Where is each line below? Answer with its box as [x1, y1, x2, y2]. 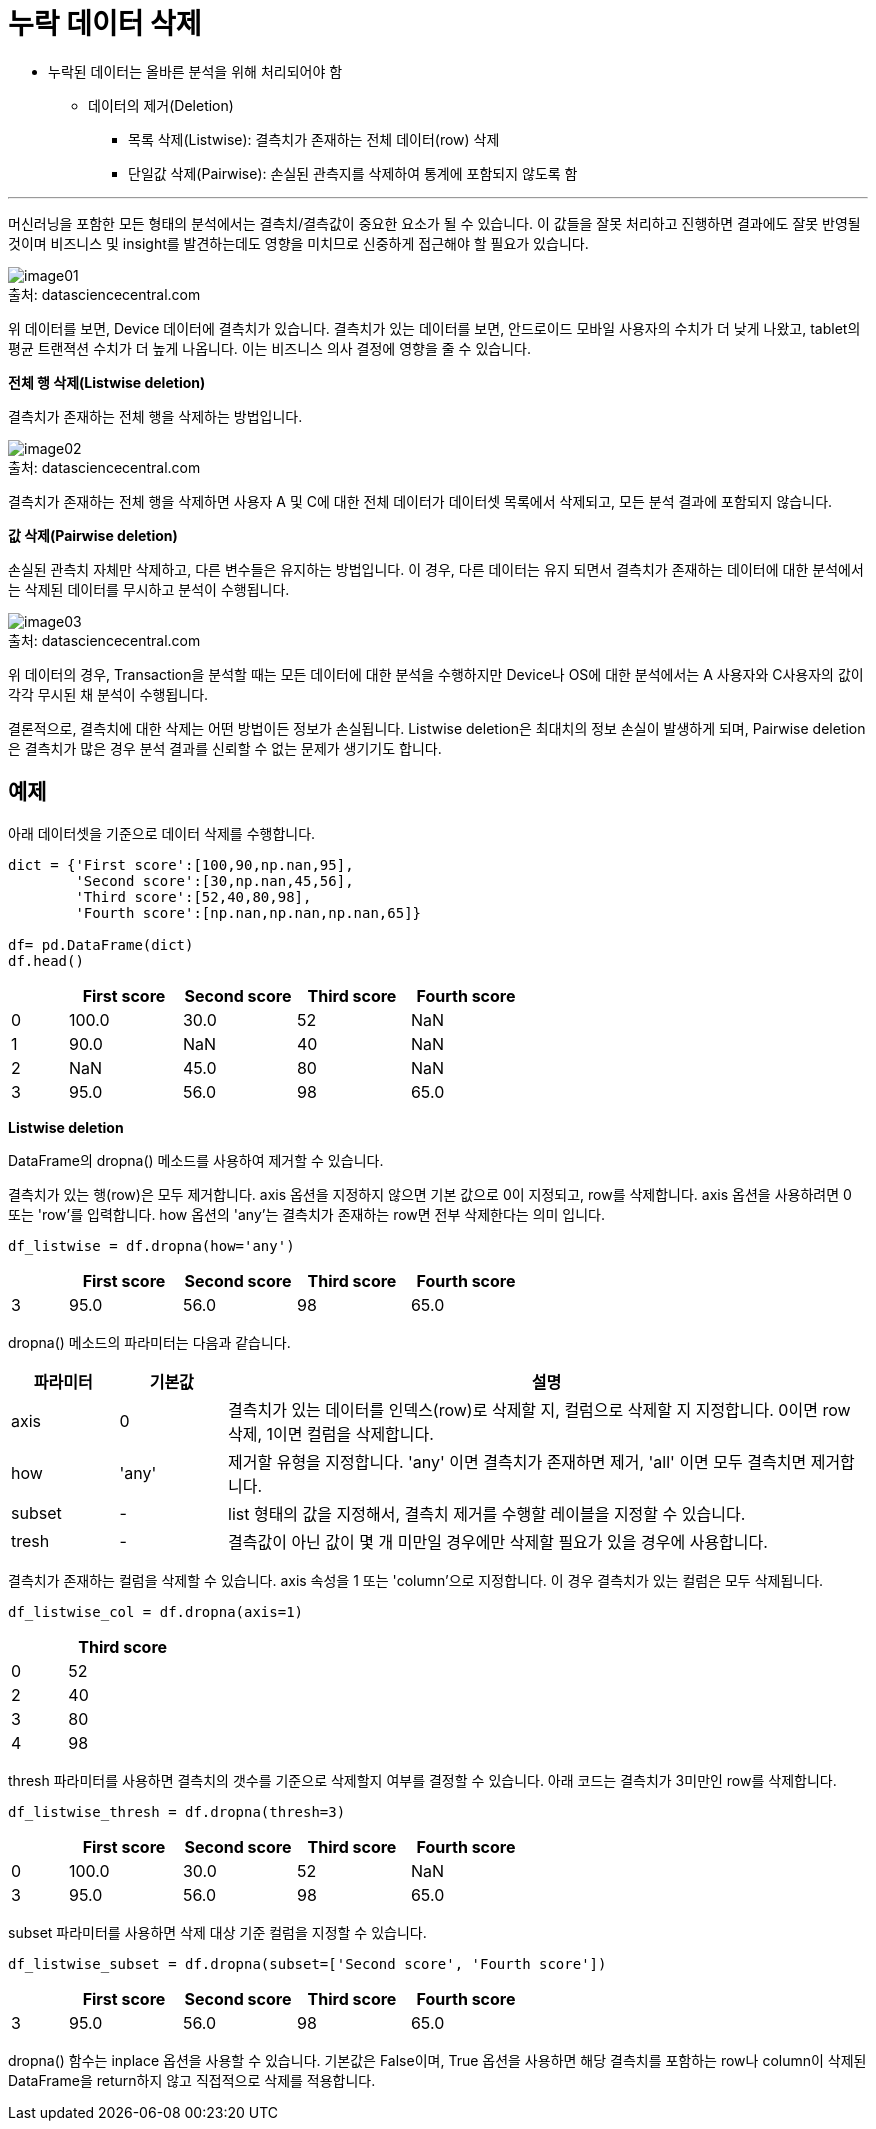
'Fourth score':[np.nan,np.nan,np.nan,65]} [75, 904, 422, 921]
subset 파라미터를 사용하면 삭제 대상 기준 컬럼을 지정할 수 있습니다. [8, 1923, 427, 1941]
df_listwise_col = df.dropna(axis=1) [8, 1603, 304, 1620]
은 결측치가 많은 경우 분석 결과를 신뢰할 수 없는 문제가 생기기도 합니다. [8, 739, 442, 757]
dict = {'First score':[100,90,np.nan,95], [8, 856, 354, 873]
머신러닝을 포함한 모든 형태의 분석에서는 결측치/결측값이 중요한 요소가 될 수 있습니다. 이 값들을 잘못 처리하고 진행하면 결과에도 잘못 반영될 [8, 214, 861, 232]
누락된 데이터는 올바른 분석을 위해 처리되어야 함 [48, 62, 343, 80]
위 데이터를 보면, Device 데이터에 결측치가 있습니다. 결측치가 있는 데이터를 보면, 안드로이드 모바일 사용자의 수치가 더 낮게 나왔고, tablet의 [8, 319, 861, 337]
